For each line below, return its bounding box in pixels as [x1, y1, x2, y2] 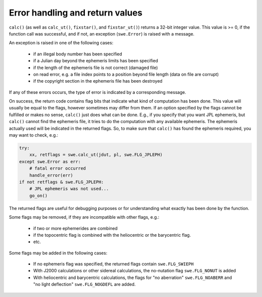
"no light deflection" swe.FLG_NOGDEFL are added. [33, 281, 136, 287]
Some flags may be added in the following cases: [9, 250, 108, 256]
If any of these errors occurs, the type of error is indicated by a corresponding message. [9, 89, 186, 95]
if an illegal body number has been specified [33, 51, 122, 57]
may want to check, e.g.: [9, 132, 58, 138]
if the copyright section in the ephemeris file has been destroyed [33, 78, 163, 84]
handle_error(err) [29, 173, 73, 178]
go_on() [29, 192, 48, 198]
